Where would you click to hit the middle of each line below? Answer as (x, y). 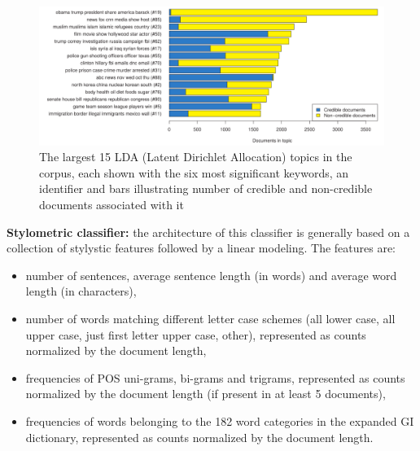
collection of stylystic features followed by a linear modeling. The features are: (201, 248)
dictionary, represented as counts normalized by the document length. (199, 437)
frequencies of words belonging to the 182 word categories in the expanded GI (220, 420)
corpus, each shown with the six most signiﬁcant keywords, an (194, 172)
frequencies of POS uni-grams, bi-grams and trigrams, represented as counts (215, 377)
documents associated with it (112, 204)
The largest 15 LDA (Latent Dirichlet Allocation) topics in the (196, 157)
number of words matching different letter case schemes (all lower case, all (210, 318)
